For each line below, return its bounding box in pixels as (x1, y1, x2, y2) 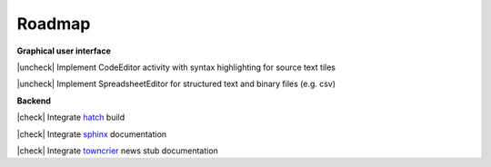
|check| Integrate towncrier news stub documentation (16, 145, 218, 156)
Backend (16, 95, 52, 106)
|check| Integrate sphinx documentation (16, 128, 167, 140)
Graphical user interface (16, 45, 111, 56)
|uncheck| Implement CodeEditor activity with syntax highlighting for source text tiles (16, 62, 336, 73)
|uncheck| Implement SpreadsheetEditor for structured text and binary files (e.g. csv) (16, 78, 336, 90)
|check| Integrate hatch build (16, 112, 125, 123)
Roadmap (16, 14, 91, 34)
